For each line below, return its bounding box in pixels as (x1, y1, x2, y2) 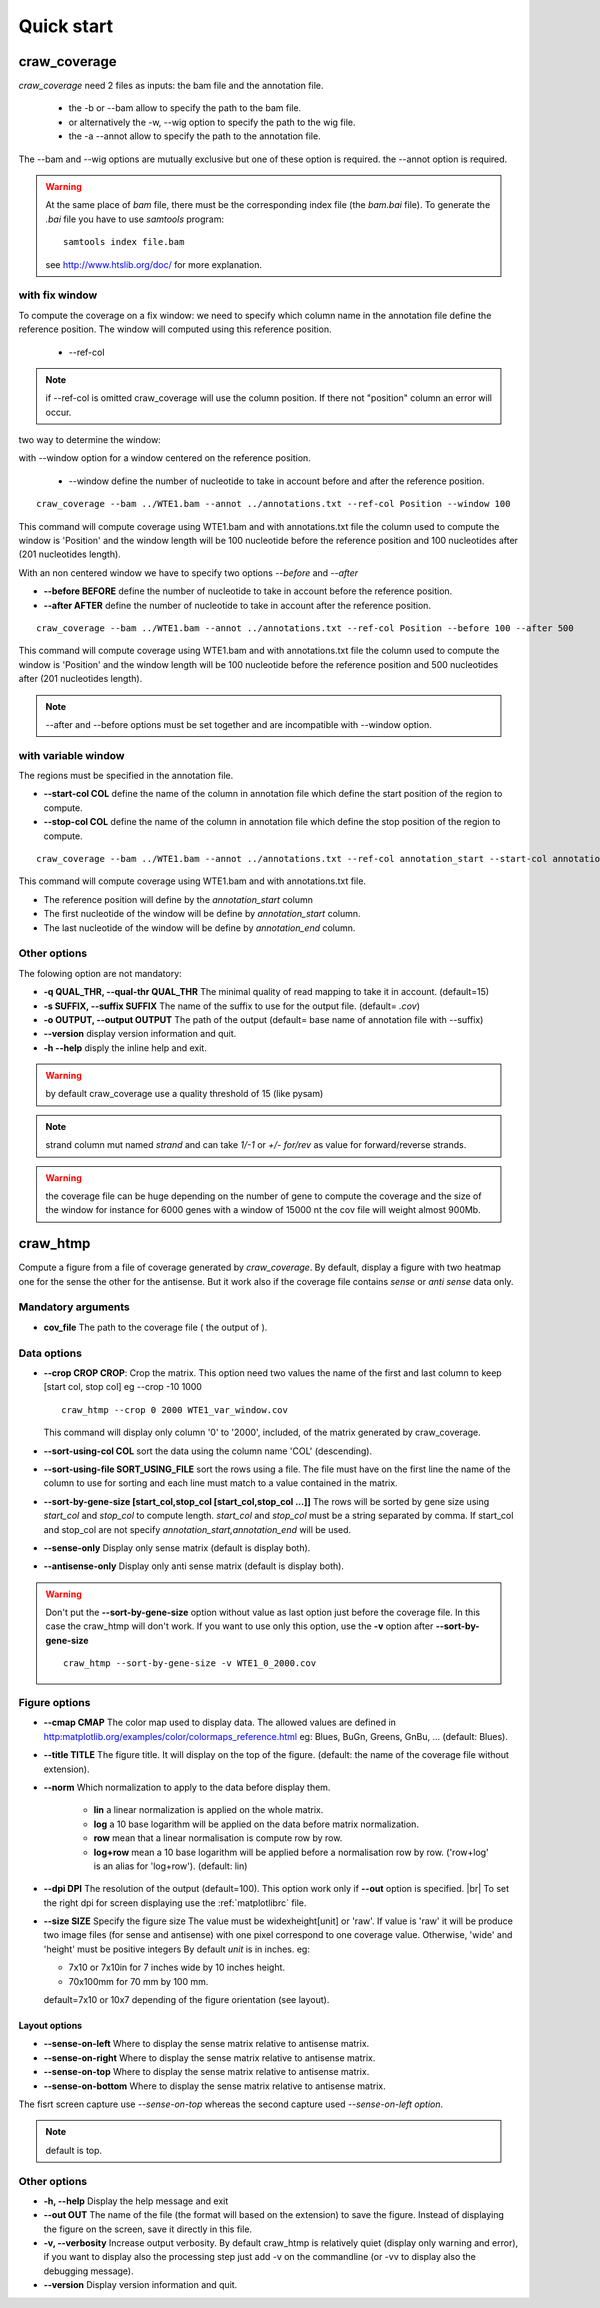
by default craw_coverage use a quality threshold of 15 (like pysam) (45, 1088, 324, 1100)
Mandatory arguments (18, 1300, 130, 1314)
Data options (18, 1346, 82, 1360)
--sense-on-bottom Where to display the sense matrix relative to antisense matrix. (43, 2080, 387, 2092)
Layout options (18, 2020, 83, 2032)
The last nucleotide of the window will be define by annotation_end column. (43, 921, 356, 934)
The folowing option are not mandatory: (18, 967, 182, 979)
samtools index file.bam (63, 236, 185, 248)
